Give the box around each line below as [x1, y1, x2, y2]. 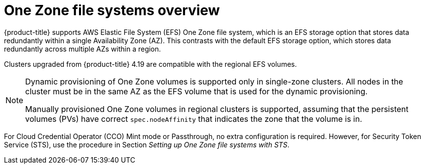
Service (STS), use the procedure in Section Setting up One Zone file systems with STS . [4, 140, 290, 149]
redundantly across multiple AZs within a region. [4, 44, 161, 53]
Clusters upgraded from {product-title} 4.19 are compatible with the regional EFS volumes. [4, 59, 297, 68]
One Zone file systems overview [4, 2, 220, 19]
